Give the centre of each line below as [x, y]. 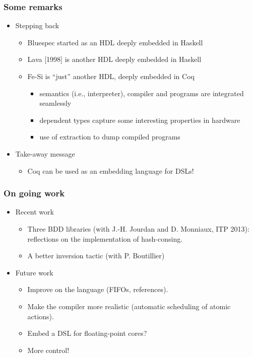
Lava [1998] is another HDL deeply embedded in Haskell [114, 59]
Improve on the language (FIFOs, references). [98, 289]
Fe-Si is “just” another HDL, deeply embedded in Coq [111, 76]
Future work [34, 272]
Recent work [35, 212]
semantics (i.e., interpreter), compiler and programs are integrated [142, 93]
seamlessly [55, 103]
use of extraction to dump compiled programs [110, 137]
